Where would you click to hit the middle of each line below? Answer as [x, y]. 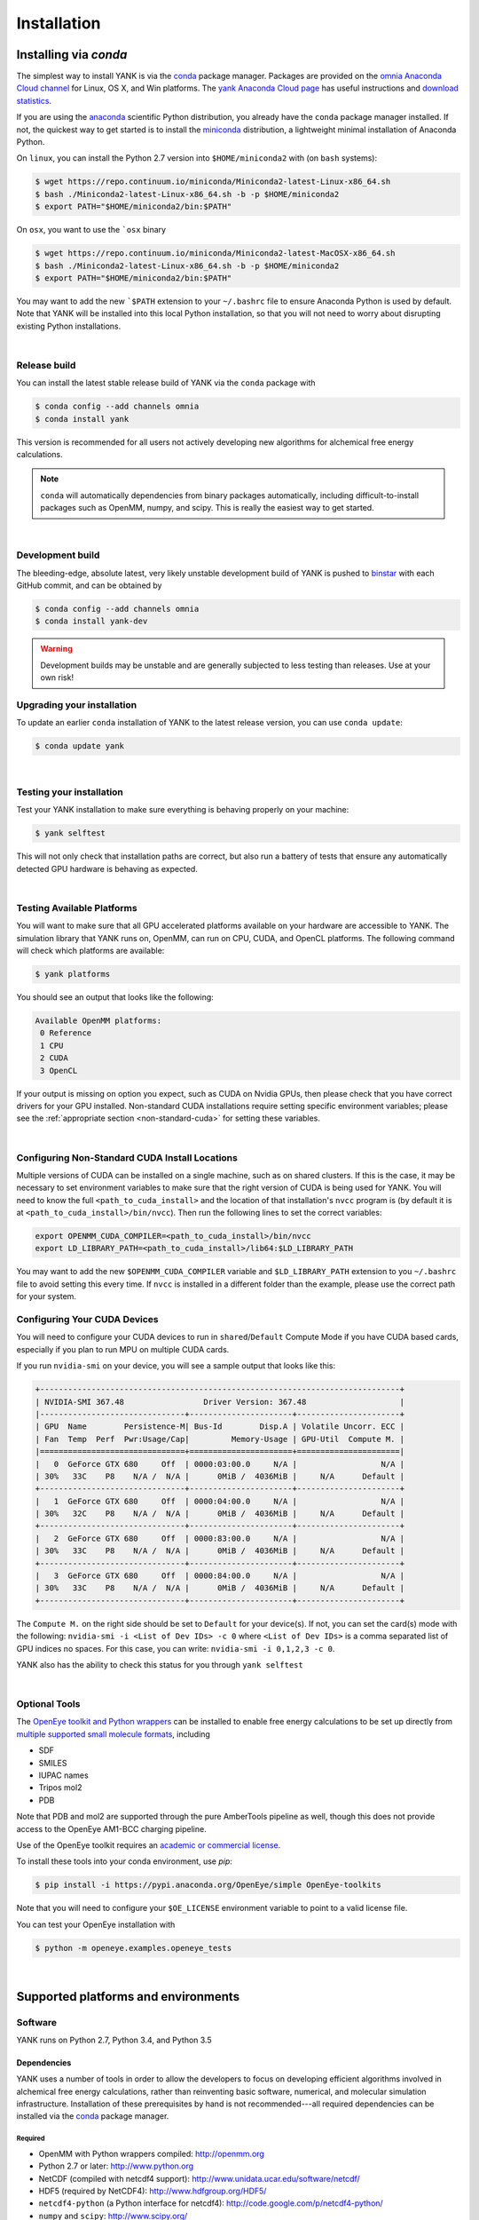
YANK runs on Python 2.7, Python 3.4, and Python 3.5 [114, 2040]
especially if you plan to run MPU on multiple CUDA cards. [123, 1349]
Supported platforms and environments [128, 1997]
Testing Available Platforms [77, 908]
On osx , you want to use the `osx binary [91, 230]
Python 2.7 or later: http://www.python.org [116, 2166]
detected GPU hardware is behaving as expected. [107, 868]
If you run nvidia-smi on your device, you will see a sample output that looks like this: [176, 1366]
